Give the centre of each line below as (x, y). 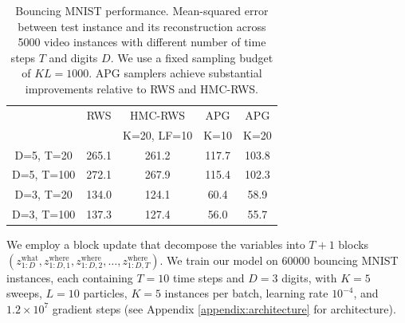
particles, (105, 293)
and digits (73, 57)
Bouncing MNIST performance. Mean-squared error (142, 10)
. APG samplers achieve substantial (175, 73)
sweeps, (24, 293)
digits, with (309, 277)
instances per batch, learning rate (246, 293)
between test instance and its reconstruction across (142, 26)
